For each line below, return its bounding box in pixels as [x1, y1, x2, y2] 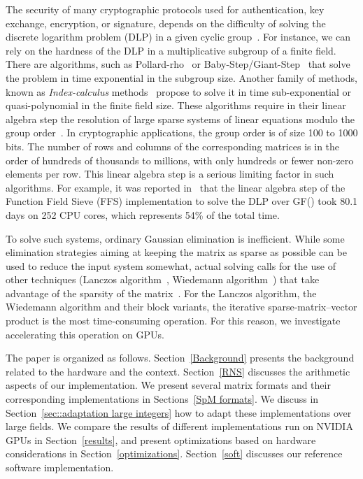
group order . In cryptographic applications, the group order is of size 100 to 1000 [6, 125, 358, 140]
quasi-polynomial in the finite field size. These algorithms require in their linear [6, 98, 346, 113]
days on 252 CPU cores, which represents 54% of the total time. [6, 207, 280, 222]
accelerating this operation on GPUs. [6, 327, 164, 341]
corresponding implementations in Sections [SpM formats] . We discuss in [6, 392, 319, 406]
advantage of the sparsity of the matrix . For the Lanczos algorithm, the [6, 285, 317, 300]
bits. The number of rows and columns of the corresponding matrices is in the [6, 138, 340, 153]
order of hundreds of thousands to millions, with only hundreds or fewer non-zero [6, 152, 354, 167]
